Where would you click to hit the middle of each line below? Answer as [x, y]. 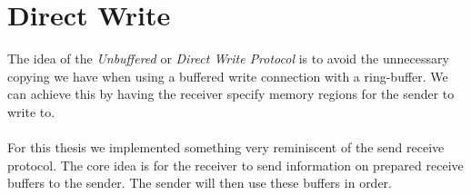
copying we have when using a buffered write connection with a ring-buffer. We [228, 76]
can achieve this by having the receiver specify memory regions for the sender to [231, 94]
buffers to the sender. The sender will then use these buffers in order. [200, 183]
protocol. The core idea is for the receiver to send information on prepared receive [235, 165]
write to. [31, 111]
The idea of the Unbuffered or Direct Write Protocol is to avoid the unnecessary [228, 58]
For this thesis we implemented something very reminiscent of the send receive [226, 147]
